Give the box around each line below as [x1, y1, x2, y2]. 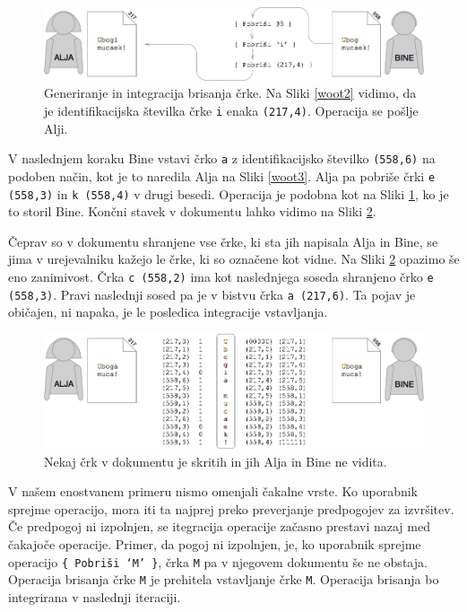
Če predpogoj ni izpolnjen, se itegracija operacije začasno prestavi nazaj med [8, 517, 430, 536]
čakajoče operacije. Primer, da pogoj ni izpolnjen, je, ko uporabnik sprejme [8, 535, 421, 553]
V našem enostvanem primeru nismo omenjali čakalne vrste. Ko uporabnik [8, 482, 419, 501]
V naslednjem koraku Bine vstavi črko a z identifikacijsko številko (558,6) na [8, 149, 436, 168]
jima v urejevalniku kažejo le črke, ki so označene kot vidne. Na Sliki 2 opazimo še [8, 249, 460, 268]
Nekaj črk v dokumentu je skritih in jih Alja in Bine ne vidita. [44, 451, 387, 470]
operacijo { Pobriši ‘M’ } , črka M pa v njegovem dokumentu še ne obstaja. [8, 552, 428, 571]
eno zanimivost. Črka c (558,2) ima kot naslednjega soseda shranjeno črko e [8, 267, 434, 285]
